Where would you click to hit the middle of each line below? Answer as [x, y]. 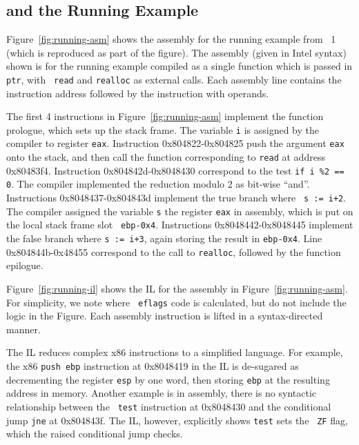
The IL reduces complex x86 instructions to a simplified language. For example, [175, 352]
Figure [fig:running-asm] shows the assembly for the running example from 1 [171, 39]
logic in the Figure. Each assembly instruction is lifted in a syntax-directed [165, 316]
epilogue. [25, 265]
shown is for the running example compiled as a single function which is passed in [179, 66]
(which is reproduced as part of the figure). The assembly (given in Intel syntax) [176, 52]
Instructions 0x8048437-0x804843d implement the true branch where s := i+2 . [176, 198]
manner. [23, 329]
